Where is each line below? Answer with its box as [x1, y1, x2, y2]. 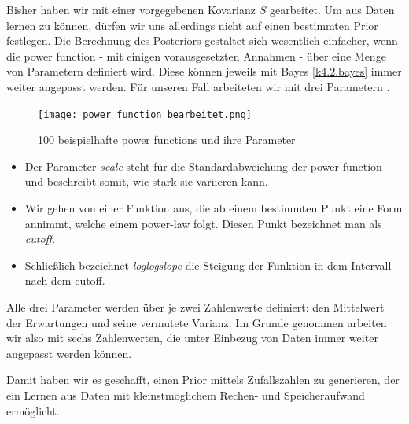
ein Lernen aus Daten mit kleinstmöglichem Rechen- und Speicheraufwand [6, 386, 365, 403]
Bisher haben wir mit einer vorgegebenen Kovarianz [6, 2, 256, 17]
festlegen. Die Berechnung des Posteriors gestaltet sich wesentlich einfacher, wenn [6, 32, 398, 49]
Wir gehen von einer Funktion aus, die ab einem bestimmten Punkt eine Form [24, 200, 403, 216]
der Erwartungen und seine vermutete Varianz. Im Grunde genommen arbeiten [6, 314, 387, 330]
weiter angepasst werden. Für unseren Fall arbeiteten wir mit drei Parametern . [6, 78, 390, 94]
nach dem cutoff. [24, 272, 105, 289]
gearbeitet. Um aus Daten [269, 2, 395, 17]
